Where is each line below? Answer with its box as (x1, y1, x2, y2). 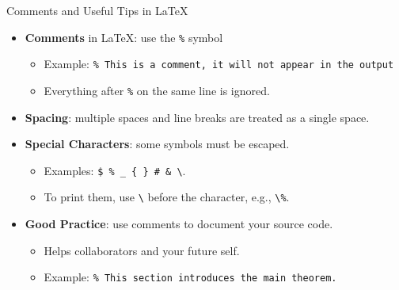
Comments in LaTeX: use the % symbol (25, 29, 223, 45)
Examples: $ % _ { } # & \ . (44, 162, 186, 178)
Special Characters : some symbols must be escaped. (25, 135, 290, 152)
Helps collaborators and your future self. (44, 242, 240, 258)
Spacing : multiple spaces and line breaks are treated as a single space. (25, 109, 370, 125)
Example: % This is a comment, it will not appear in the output (44, 55, 394, 72)
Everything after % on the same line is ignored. (44, 82, 270, 98)
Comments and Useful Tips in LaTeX (6, 2, 188, 18)
